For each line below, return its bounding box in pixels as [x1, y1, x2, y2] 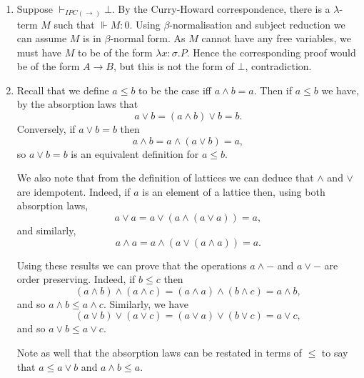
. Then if [253, 82, 293, 97]
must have [16, 44, 62, 59]
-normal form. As [110, 31, 186, 46]
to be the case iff [138, 82, 212, 97]
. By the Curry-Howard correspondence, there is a [111, 1, 330, 16]
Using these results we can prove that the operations [16, 257, 247, 272]
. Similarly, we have [103, 296, 188, 311]
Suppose [16, 1, 54, 16]
